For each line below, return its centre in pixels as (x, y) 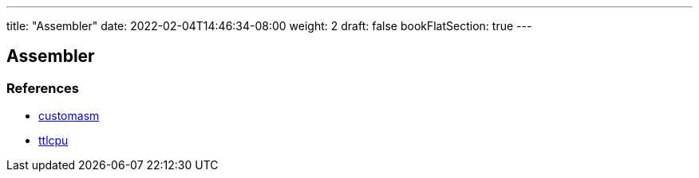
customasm (69, 116)
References (43, 88)
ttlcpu (53, 141)
